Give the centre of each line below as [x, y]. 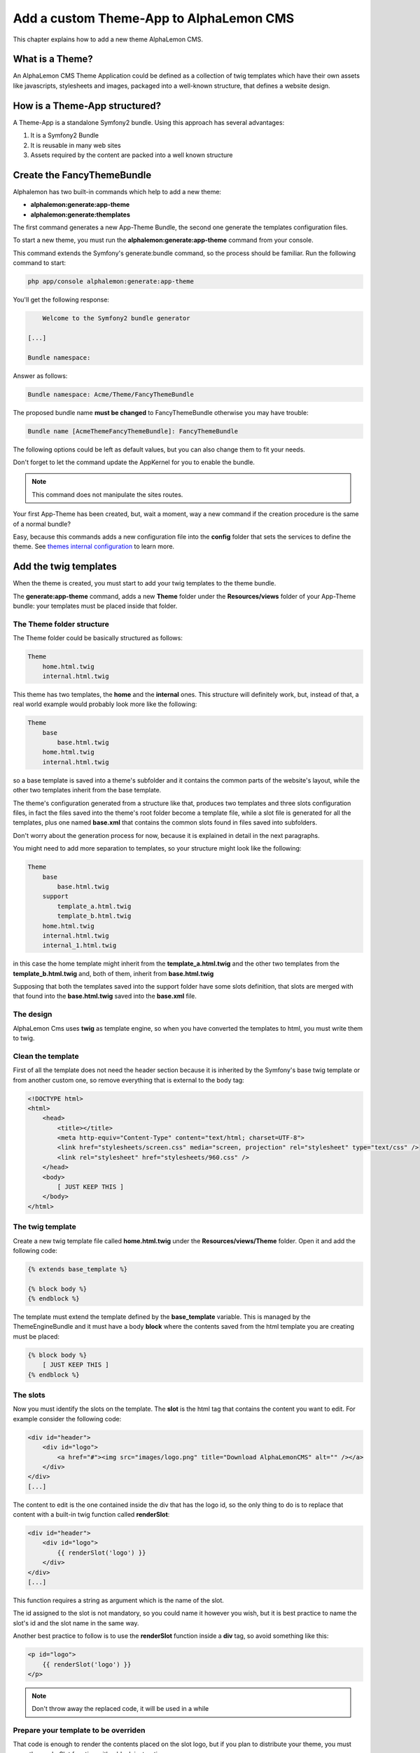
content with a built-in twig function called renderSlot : [91, 1515]
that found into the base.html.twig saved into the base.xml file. [105, 996]
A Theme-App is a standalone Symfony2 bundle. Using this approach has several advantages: [149, 122]
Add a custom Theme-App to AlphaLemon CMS [154, 18]
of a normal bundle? [42, 524]
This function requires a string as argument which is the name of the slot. [118, 1600]
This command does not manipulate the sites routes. [107, 494]
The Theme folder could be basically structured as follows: [98, 638]
